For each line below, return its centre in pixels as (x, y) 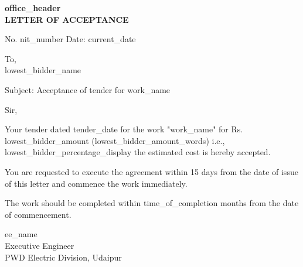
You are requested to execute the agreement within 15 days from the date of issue (151, 171)
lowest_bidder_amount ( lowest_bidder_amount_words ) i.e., (115, 140)
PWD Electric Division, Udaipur (63, 257)
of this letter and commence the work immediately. (96, 183)
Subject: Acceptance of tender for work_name (88, 89)
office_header (33, 8)
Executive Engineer (40, 245)
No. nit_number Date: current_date (70, 39)
